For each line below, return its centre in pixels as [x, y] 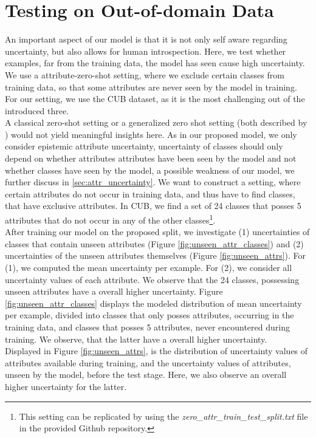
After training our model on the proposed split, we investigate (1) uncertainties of [157, 232]
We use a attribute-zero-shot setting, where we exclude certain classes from [145, 74]
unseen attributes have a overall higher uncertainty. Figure [114, 291]
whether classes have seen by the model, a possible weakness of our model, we [150, 170]
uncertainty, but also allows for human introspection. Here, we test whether [146, 51]
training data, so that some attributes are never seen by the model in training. [151, 87]
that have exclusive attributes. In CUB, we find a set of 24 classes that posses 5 [153, 206]
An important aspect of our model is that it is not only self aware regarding [146, 39]
